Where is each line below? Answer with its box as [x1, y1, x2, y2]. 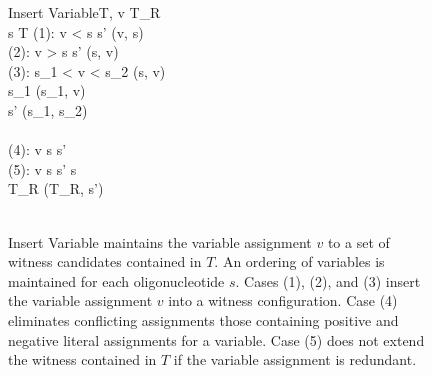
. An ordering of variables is [214, 251, 385, 272]
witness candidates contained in [8, 251, 202, 272]
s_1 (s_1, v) [8, 80, 86, 101]
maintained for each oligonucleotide [8, 270, 225, 291]
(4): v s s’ [8, 139, 67, 160]
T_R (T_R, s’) [8, 178, 104, 199]
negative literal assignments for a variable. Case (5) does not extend [8, 329, 425, 350]
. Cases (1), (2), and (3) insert [235, 270, 421, 291]
